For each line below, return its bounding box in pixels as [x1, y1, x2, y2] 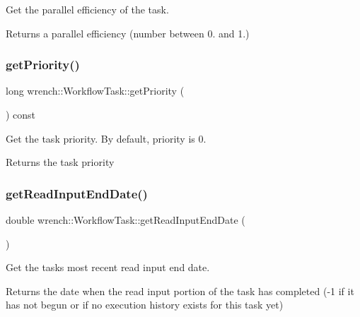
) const [6, 107, 36, 121]
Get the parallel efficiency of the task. [6, 2, 169, 16]
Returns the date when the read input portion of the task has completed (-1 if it [6, 283, 354, 298]
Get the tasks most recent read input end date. [6, 260, 210, 275]
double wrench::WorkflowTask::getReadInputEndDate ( [6, 213, 245, 227]
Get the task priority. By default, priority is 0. [6, 131, 207, 145]
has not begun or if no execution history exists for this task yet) [6, 297, 284, 312]
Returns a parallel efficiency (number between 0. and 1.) [6, 25, 250, 40]
